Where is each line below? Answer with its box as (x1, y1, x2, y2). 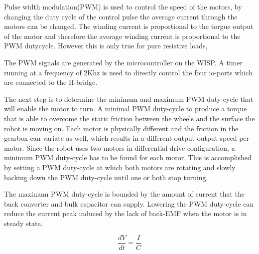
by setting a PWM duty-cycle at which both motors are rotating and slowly (4, 162, 236, 172)
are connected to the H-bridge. (4, 77, 98, 87)
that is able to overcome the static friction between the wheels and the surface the (4, 113, 255, 123)
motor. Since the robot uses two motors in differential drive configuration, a (4, 142, 235, 153)
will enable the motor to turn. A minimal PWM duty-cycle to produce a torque (4, 103, 247, 114)
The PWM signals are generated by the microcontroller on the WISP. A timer (4, 57, 243, 67)
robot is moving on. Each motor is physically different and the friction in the (4, 123, 239, 133)
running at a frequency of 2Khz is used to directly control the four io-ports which (4, 67, 253, 77)
